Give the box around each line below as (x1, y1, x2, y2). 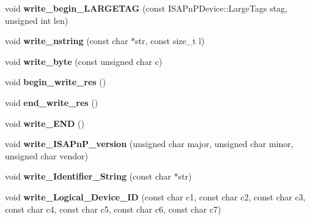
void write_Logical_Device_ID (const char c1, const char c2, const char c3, (5, 190, 306, 203)
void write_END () (5, 116, 84, 129)
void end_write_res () (5, 96, 98, 108)
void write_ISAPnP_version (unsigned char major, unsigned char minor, (5, 137, 293, 150)
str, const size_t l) (135, 34, 205, 47)
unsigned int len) (5, 13, 68, 26)
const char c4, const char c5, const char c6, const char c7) (5, 202, 221, 215)
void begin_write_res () (5, 75, 106, 88)
